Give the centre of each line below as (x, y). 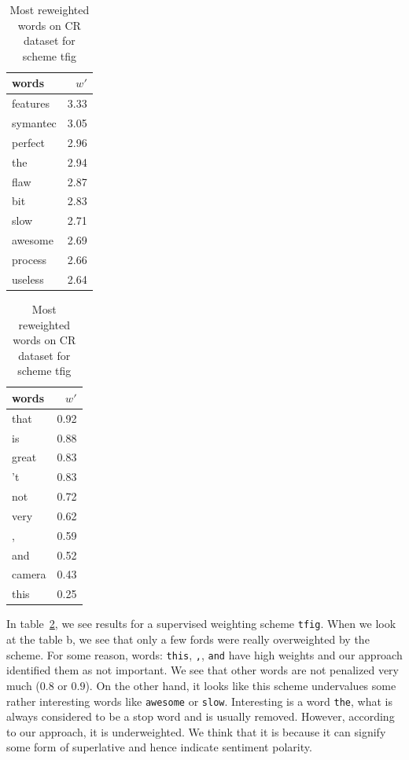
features (31, 103)
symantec (34, 123)
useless (28, 279)
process (29, 259)
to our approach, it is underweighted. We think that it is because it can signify (196, 731)
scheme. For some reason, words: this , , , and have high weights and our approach (204, 654)
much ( (23, 685)
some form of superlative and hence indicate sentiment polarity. (159, 747)
